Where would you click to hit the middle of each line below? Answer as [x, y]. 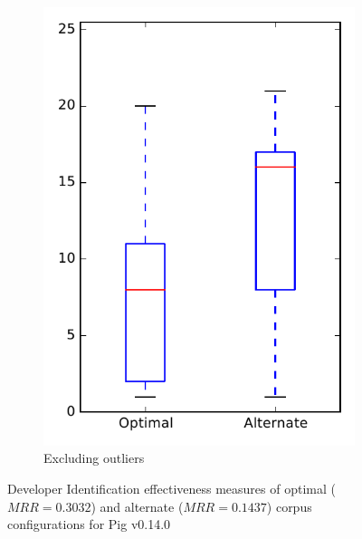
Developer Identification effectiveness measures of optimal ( [171, 488]
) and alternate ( [137, 506]
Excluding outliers [94, 458]
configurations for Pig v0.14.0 [89, 524]
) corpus [289, 506]
